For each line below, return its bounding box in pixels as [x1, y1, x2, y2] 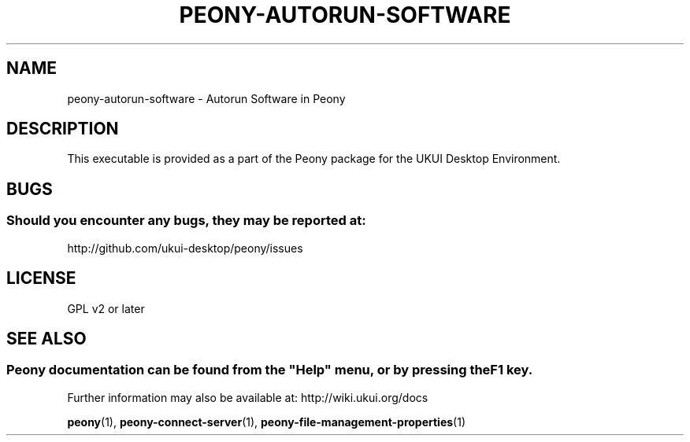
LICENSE [6, 268, 76, 289]
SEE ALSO [6, 328, 87, 348]
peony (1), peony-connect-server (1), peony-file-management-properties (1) [67, 414, 466, 429]
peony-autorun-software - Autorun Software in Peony [67, 91, 346, 105]
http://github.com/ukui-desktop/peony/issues [67, 241, 303, 255]
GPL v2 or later [67, 301, 145, 315]
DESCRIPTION [6, 119, 119, 139]
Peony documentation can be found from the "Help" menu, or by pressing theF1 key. [6, 362, 533, 378]
